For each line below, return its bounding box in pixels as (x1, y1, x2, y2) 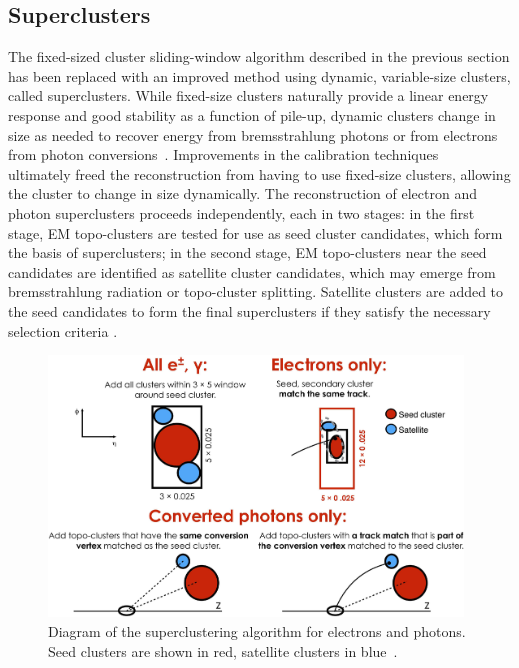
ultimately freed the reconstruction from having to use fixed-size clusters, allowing (8, 163, 511, 184)
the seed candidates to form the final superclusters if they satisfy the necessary (8, 300, 491, 321)
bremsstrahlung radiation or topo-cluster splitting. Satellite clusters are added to (8, 281, 504, 302)
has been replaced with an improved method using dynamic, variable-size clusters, (8, 65, 511, 86)
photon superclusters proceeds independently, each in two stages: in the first (8, 202, 475, 223)
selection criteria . (8, 320, 118, 341)
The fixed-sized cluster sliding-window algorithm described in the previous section (8, 46, 510, 67)
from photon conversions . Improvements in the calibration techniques (8, 144, 439, 165)
